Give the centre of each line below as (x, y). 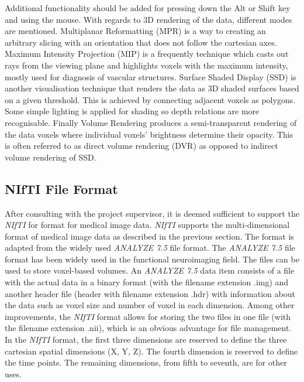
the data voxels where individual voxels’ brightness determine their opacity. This (149, 134)
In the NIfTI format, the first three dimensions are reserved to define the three (146, 340)
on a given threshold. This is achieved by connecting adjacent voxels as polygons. (150, 99)
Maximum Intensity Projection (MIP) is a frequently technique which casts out (147, 54)
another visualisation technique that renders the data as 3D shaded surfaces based (152, 88)
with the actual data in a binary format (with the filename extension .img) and (147, 282)
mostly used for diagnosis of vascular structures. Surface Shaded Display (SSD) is (151, 76)
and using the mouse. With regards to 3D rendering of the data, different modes (148, 19)
